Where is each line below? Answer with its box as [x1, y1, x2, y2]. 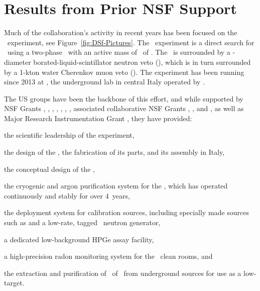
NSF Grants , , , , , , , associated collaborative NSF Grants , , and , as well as [4, 103, 244, 114]
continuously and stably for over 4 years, [4, 190, 130, 201]
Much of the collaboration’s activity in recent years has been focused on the [4, 27, 237, 38]
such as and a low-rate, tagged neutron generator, [4, 217, 161, 228]
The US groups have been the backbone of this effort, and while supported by [4, 93, 243, 104]
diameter [4, 56, 31, 67]
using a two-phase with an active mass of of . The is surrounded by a [7, 47, 230, 57]
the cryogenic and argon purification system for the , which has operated [4, 180, 228, 191]
